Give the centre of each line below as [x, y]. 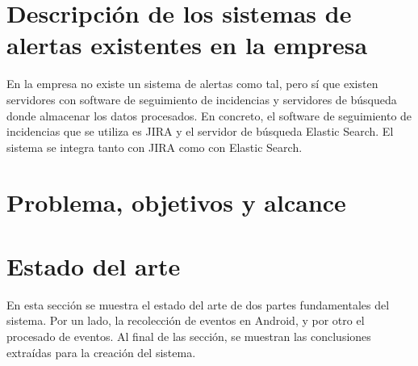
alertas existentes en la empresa [187, 45]
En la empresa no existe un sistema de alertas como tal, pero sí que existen [192, 84]
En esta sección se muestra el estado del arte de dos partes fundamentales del [198, 304]
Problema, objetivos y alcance [176, 202]
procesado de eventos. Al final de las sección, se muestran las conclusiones [189, 336]
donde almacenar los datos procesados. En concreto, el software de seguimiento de [209, 115]
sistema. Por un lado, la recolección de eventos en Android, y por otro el [186, 320]
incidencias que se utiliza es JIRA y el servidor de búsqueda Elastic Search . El [200, 131]
